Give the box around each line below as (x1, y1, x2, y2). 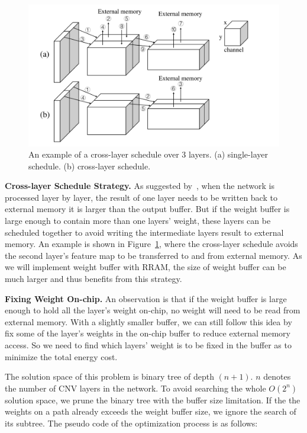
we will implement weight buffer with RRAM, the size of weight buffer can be (5, 261, 286, 273)
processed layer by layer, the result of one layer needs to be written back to (5, 191, 277, 203)
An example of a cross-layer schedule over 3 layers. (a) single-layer (28, 148, 268, 161)
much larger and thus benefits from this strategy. (5, 272, 182, 285)
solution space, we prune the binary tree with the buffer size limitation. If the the (5, 393, 300, 406)
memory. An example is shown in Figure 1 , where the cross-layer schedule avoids (5, 238, 298, 250)
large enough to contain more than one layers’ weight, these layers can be (5, 214, 271, 227)
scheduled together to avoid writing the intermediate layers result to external (5, 226, 284, 238)
